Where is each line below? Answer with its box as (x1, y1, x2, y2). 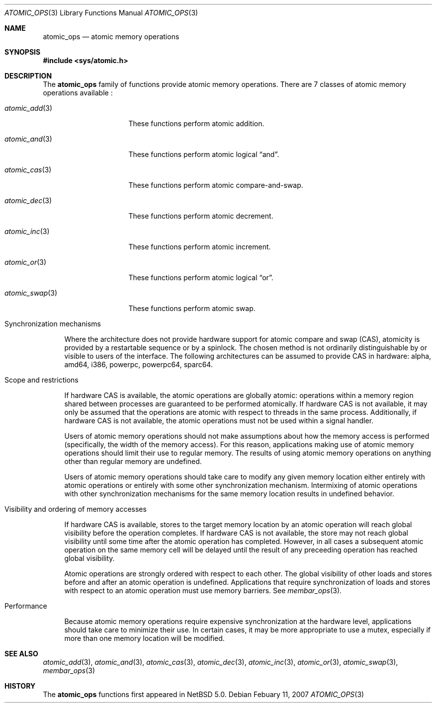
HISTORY (4, 682, 36, 690)
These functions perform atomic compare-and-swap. (128, 181, 303, 189)
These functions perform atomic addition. (128, 119, 264, 128)
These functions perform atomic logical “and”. (128, 150, 279, 158)
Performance (4, 602, 47, 610)
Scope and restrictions (4, 376, 79, 384)
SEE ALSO (4, 649, 38, 658)
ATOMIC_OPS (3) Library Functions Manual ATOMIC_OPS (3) (4, 8, 198, 17)
